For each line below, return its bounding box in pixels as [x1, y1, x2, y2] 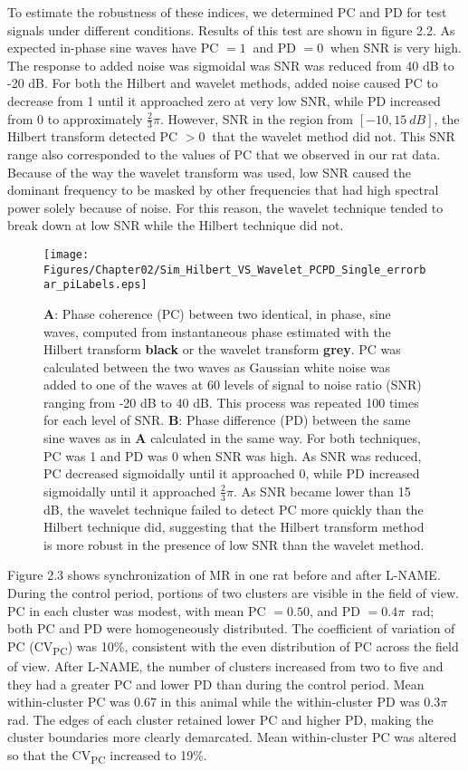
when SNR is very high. [330, 38, 462, 57]
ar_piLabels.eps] [43, 278, 148, 292]
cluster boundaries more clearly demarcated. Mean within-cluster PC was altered [7, 728, 457, 747]
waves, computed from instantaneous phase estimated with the [43, 322, 391, 341]
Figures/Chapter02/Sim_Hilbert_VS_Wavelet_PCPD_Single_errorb [43, 263, 426, 276]
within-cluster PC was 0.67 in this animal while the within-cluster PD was [7, 692, 420, 711]
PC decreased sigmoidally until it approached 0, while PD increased [43, 464, 420, 483]
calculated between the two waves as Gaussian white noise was [43, 357, 391, 376]
